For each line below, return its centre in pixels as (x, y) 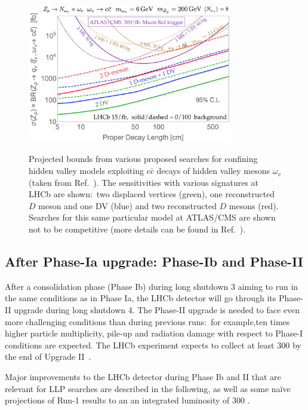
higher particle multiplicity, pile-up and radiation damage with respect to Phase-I (154, 333)
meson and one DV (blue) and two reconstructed (127, 205)
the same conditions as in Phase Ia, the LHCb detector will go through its (141, 298)
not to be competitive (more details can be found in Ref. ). (137, 229)
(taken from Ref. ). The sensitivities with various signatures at (144, 182)
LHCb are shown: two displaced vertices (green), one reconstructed (152, 194)
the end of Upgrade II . (48, 357)
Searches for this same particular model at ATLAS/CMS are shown (152, 217)
